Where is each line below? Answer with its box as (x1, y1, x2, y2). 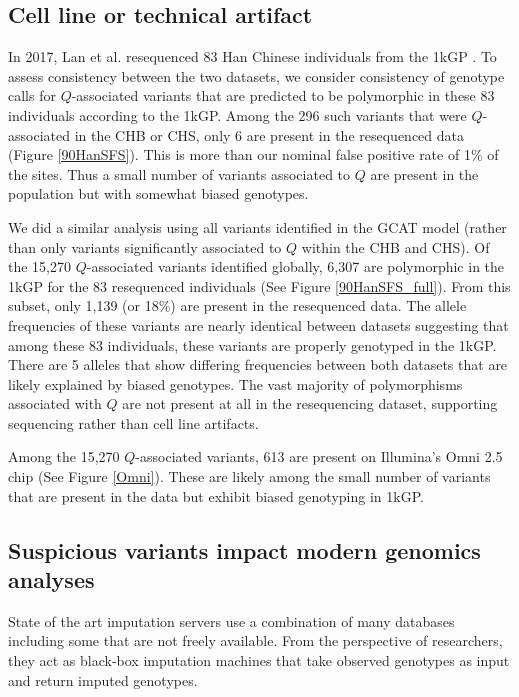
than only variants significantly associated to (8, 236, 282, 257)
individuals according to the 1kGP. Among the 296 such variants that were (8, 104, 467, 125)
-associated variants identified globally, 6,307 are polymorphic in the (86, 256, 505, 277)
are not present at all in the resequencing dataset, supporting (122, 393, 498, 414)
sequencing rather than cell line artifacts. (8, 412, 259, 433)
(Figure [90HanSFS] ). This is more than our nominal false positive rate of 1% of (8, 144, 499, 165)
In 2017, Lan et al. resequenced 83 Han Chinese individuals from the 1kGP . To (8, 46, 497, 67)
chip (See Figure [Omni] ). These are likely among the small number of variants (8, 466, 491, 487)
